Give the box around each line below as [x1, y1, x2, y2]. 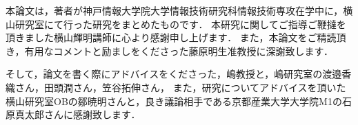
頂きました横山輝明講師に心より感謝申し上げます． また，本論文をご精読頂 [6, 30, 346, 45]
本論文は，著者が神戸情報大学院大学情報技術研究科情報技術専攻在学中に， [6, 3, 344, 17]
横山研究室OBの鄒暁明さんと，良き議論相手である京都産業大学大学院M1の [6, 93, 342, 108]
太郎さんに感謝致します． [24, 107, 141, 122]
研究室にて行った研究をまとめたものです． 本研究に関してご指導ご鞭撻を [14, 16, 346, 31]
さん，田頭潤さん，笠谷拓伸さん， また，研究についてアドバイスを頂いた [14, 80, 346, 94]
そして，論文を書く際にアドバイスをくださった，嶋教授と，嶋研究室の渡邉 [6, 67, 342, 81]
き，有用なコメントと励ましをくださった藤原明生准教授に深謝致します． [6, 43, 334, 58]
